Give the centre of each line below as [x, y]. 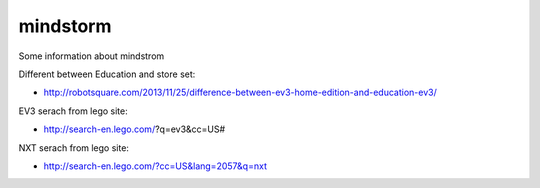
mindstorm [65, 26]
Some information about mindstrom [91, 56]
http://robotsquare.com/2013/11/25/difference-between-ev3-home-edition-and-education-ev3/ [240, 92]
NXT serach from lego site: [74, 147]
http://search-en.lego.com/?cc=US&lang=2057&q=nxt [155, 166]
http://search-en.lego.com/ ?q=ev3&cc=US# [134, 129]
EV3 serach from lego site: [73, 111]
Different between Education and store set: [107, 74]
